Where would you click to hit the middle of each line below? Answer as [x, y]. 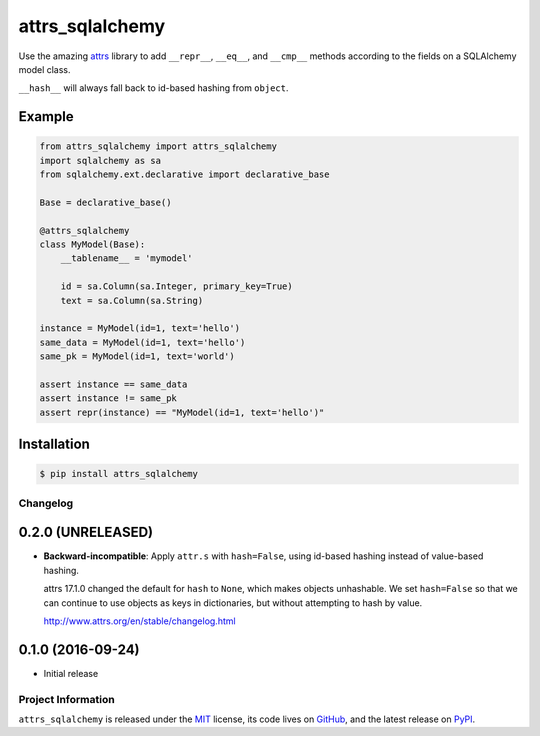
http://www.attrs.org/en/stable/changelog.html [139, 621]
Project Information [66, 699]
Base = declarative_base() [105, 202]
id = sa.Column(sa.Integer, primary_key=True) [177, 286]
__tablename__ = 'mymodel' [127, 258]
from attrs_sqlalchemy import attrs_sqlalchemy [158, 146]
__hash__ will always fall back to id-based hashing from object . [153, 88]
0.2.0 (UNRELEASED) [86, 532]
